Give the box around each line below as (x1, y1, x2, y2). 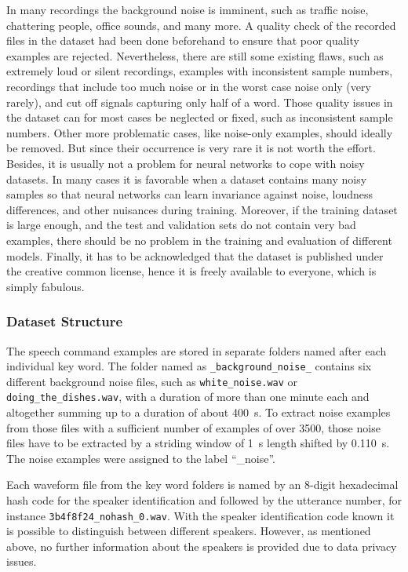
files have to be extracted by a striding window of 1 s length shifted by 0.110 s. (6, 435, 390, 451)
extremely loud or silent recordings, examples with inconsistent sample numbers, (6, 63, 393, 79)
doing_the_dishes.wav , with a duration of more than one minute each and (6, 388, 370, 405)
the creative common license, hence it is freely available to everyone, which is (6, 263, 377, 279)
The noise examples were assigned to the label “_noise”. (6, 450, 275, 466)
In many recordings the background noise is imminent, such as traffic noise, (6, 2, 369, 17)
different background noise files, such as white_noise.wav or (6, 373, 298, 389)
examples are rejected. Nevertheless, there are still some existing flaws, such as (6, 47, 384, 64)
